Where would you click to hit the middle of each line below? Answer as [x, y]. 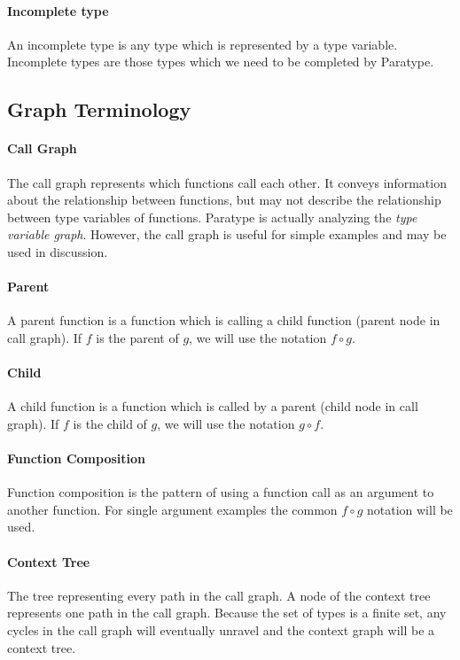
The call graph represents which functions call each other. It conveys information [227, 182]
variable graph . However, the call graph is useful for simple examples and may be [227, 234]
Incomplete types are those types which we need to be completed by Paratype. [221, 62]
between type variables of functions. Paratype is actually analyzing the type [212, 217]
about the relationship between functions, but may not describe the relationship [224, 200]
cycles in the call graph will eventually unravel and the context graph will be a [221, 630]
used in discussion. [58, 251]
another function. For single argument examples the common [172, 509]
